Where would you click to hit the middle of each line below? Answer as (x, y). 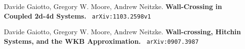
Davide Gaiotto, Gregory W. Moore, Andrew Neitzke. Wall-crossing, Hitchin (122, 32)
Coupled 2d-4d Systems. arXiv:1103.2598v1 (77, 15)
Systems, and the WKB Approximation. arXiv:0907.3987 (101, 41)
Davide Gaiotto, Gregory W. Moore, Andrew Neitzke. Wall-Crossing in (113, 6)
